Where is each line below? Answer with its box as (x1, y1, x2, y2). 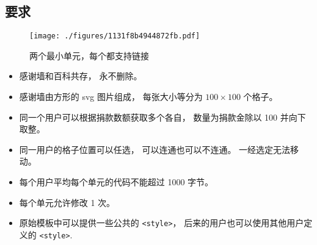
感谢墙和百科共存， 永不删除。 (19, 69, 142, 82)
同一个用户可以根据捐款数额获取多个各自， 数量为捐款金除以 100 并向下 (19, 110, 306, 123)
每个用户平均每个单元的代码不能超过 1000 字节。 (19, 176, 214, 188)
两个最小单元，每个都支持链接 (29, 49, 149, 62)
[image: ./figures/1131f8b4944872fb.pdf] (29, 32, 200, 41)
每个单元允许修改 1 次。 (19, 196, 115, 208)
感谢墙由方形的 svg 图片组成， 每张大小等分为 (19, 90, 203, 103)
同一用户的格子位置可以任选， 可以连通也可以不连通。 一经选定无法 (19, 143, 291, 155)
